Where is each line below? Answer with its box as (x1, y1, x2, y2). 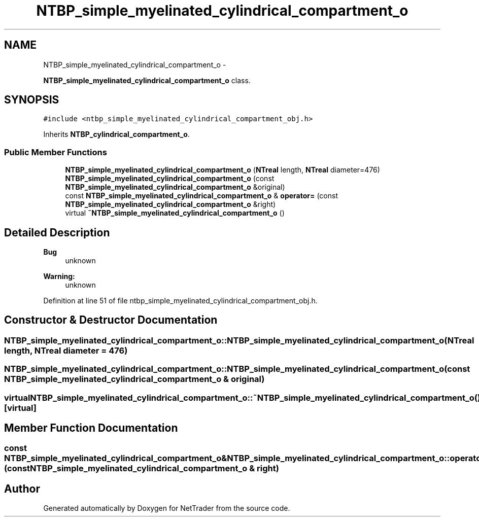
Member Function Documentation (4, 422, 178, 435)
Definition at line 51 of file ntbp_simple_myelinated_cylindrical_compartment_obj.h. (43, 296, 318, 305)
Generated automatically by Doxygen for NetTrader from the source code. (43, 504, 290, 513)
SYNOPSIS (4, 93, 59, 107)
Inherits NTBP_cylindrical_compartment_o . (43, 130, 190, 139)
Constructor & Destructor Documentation (4, 314, 218, 327)
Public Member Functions (4, 147, 107, 157)
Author (4, 482, 40, 495)
